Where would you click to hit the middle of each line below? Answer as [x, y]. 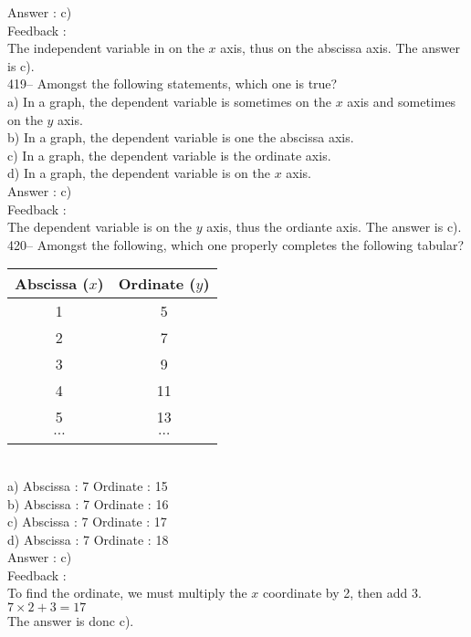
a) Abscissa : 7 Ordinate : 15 [88, 485]
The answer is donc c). [71, 621]
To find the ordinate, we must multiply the [127, 593]
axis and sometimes [402, 101]
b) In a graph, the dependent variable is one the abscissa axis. [181, 137]
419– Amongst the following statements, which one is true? [173, 84]
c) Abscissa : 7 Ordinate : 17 [87, 522]
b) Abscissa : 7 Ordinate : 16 [88, 503]
